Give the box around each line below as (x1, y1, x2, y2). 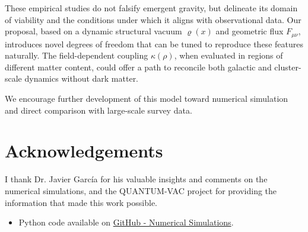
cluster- (274, 60, 301, 73)
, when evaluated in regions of (174, 49, 283, 62)
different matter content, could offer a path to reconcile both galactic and (5, 60, 272, 73)
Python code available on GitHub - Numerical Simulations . (18, 216, 234, 228)
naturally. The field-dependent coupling (5, 49, 148, 62)
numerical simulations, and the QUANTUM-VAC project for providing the (5, 184, 277, 196)
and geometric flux (215, 25, 284, 37)
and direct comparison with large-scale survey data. (5, 104, 192, 116)
